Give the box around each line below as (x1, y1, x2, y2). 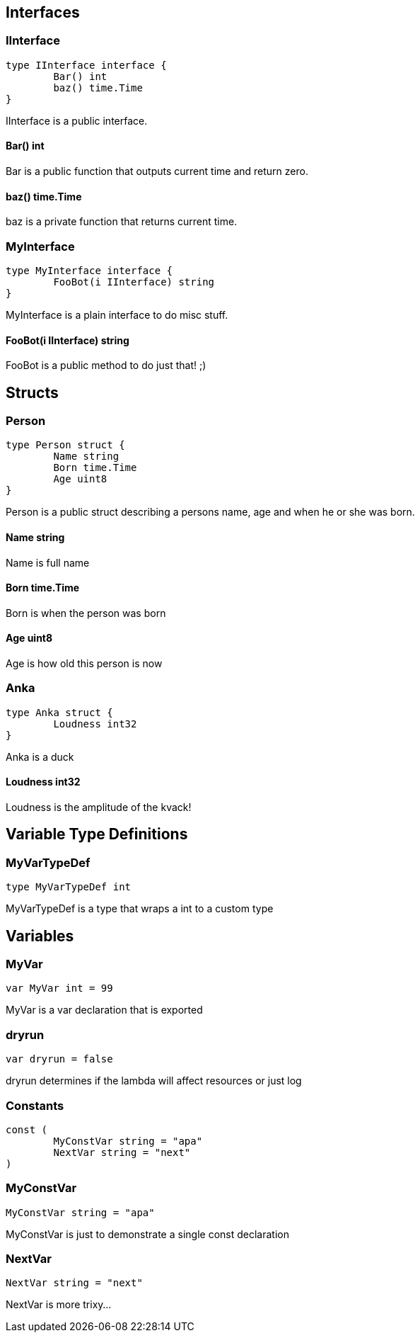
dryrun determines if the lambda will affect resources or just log (6, 1075, 302, 1087)
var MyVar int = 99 (6, 982, 113, 994)
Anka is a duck (6, 750, 74, 763)
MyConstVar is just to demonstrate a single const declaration (6, 1228, 289, 1240)
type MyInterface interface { (6, 264, 173, 276)
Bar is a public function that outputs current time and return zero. (6, 165, 308, 178)
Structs (6, 383, 59, 402)
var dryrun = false (6, 1053, 113, 1065)
